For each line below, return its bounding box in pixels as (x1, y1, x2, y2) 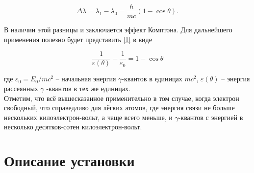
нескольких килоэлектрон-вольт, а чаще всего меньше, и (4, 112, 173, 122)
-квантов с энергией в (178, 112, 243, 122)
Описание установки (4, 150, 135, 171)
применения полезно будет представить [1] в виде (4, 34, 152, 44)
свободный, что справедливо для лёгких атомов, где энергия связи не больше (4, 102, 235, 113)
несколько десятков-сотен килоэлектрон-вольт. (4, 122, 142, 132)
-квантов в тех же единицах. (46, 83, 130, 93)
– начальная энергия (55, 74, 116, 84)
